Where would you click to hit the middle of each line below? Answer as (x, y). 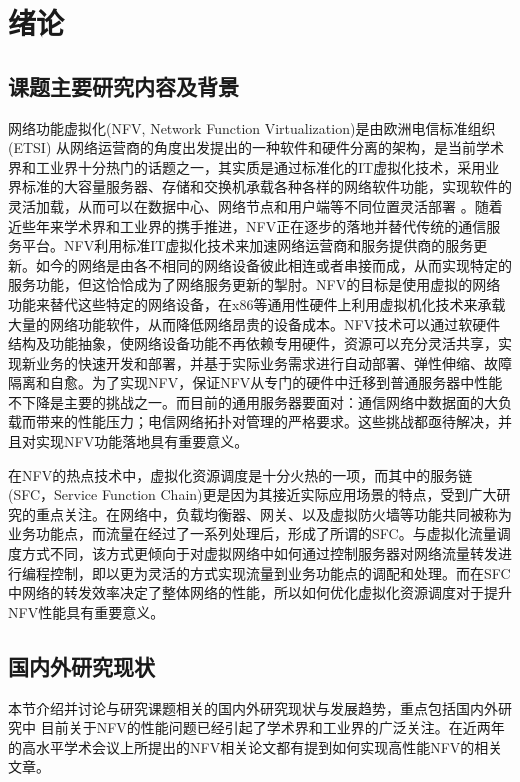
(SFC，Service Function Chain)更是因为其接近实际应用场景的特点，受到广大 (252, 494)
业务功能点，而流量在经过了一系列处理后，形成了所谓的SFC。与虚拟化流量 (252, 533)
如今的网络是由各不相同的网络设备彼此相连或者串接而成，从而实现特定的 (273, 264)
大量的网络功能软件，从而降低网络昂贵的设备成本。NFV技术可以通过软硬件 (254, 323)
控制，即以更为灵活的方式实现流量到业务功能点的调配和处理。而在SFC (280, 572)
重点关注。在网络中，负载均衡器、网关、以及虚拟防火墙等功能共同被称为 (273, 513)
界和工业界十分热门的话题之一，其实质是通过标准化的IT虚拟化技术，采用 (247, 166)
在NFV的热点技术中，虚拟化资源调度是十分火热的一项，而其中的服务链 (240, 474)
